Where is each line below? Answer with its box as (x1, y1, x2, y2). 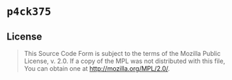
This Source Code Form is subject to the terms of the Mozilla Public (23, 50, 221, 57)
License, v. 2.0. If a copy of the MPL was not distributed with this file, (23, 57, 226, 65)
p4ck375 (6, 5, 52, 18)
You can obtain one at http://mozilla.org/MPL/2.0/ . (23, 64, 170, 72)
